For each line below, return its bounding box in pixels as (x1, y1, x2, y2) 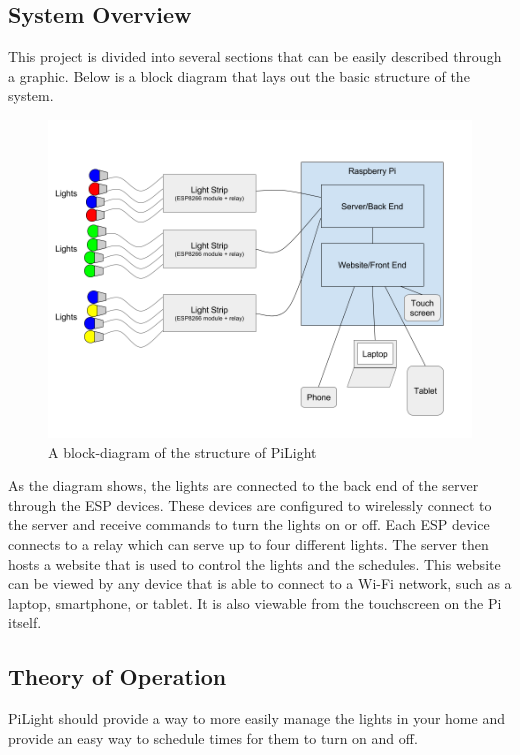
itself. (8, 612, 42, 633)
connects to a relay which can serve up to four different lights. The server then (8, 533, 489, 554)
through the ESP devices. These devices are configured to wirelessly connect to (8, 494, 492, 515)
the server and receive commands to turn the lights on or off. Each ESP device (8, 514, 490, 535)
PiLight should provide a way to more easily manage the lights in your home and (8, 708, 505, 729)
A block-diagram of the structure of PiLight (48, 441, 317, 462)
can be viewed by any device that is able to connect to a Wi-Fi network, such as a (8, 573, 512, 594)
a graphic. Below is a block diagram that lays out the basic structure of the (8, 65, 470, 86)
